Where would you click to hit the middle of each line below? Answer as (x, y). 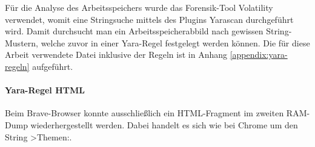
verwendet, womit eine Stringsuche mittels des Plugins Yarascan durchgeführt (149, 19)
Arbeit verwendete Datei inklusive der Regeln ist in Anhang (116, 55)
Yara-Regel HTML (45, 90)
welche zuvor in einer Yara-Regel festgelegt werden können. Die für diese (175, 42)
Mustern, (22, 42)
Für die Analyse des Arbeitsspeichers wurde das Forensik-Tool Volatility (139, 7)
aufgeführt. (53, 66)
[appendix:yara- (259, 55)
